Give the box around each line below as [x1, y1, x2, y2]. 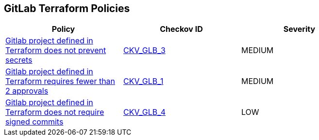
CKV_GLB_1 [123, 76, 164, 86]
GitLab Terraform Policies [4, 2, 130, 14]
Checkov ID [160, 24, 203, 34]
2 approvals [5, 86, 49, 96]
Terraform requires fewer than [5, 76, 116, 86]
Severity [283, 24, 316, 34]
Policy [51, 24, 75, 34]
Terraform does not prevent [5, 45, 106, 56]
